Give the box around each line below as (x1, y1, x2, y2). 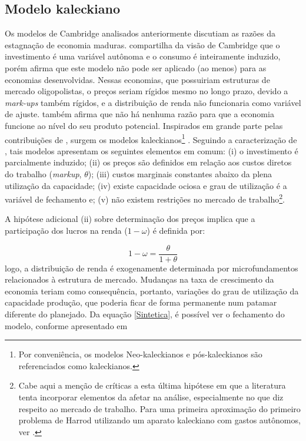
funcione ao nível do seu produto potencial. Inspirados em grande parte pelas (5, 119, 283, 131)
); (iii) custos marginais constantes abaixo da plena (88, 167, 272, 180)
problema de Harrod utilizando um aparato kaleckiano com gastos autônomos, (18, 414, 301, 426)
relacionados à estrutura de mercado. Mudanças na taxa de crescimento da (5, 273, 274, 286)
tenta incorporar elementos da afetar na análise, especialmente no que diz (18, 391, 284, 403)
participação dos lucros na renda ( (5, 224, 128, 237)
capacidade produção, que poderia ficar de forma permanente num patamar (5, 296, 277, 309)
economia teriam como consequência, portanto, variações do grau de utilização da (5, 284, 299, 297)
